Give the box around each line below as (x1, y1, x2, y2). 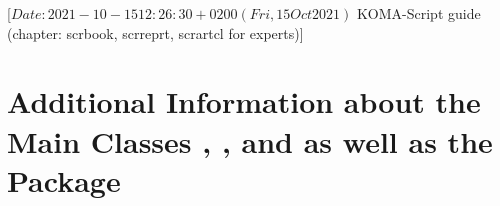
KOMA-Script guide (356, 3, 481, 23)
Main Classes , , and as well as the (7, 120, 493, 161)
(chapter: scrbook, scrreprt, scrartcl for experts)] (7, 22, 304, 43)
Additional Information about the (7, 81, 481, 122)
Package (7, 159, 121, 200)
